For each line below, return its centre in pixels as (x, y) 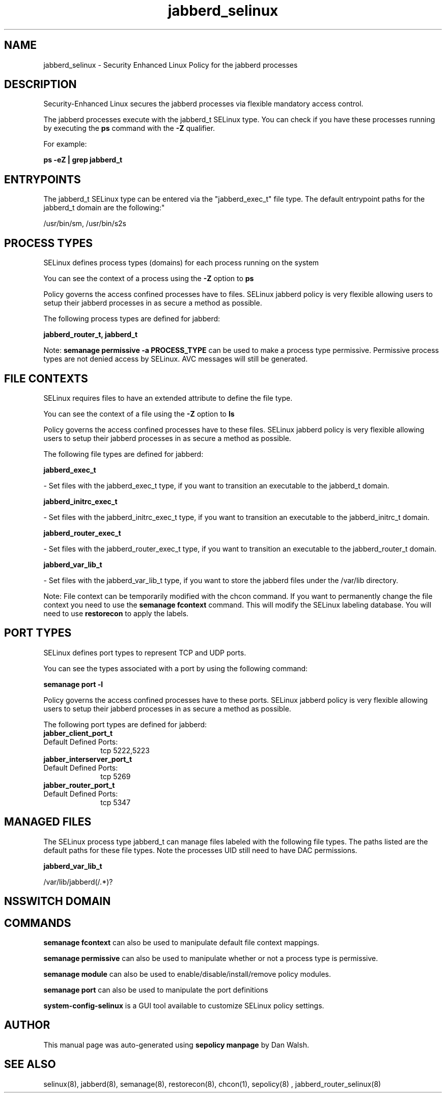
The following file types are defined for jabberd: (123, 454)
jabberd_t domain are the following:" (104, 208)
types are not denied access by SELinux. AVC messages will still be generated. (176, 359)
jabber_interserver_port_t (88, 759)
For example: (65, 144)
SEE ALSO (30, 1064)
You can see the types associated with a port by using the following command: (176, 668)
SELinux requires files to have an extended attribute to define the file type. (168, 398)
